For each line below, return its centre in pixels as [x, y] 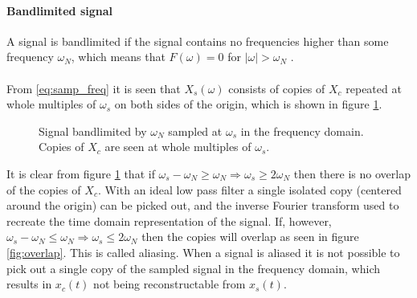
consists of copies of [277, 88]
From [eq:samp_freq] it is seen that [94, 88]
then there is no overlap [352, 173]
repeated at [374, 88]
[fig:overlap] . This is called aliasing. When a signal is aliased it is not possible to [203, 252]
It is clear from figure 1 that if [81, 173]
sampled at [195, 131]
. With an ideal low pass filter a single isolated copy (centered [249, 189]
